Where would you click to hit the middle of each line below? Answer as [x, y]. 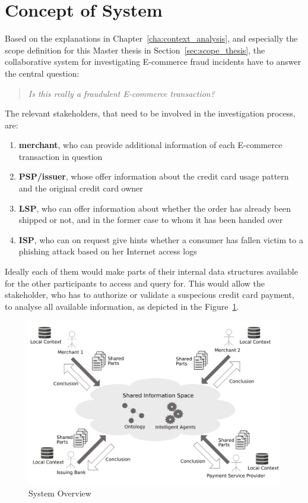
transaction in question [61, 156]
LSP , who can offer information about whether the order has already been [155, 208]
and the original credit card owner [81, 188]
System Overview [60, 493]
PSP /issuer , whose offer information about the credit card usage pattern [154, 176]
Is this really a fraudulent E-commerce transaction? [121, 93]
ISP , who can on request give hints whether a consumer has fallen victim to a [161, 239]
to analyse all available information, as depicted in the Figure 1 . [122, 306]
